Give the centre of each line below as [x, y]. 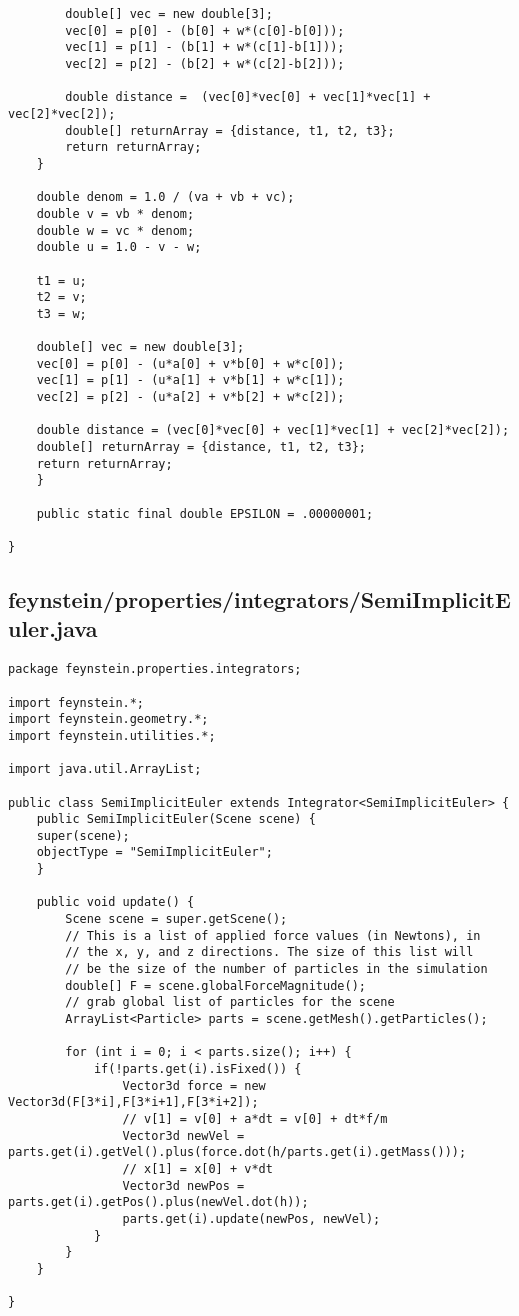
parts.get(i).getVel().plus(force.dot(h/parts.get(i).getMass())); [237, 1152]
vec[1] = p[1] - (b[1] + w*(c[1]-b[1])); [205, 47]
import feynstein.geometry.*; [108, 719]
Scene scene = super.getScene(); [176, 919]
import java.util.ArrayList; [105, 769]
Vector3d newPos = [183, 1185]
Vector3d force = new [194, 1085]
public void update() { [115, 902]
